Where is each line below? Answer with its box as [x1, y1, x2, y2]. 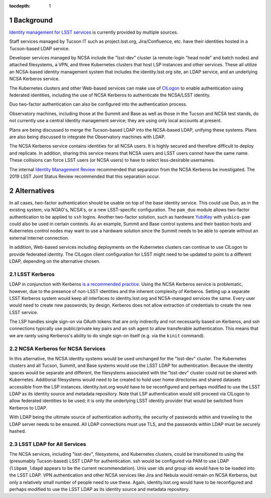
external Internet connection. [9, 235, 70, 241]
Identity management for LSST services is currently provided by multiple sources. [9, 29, 178, 35]
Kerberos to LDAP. [9, 405, 48, 411]
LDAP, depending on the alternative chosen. [9, 258, 100, 264]
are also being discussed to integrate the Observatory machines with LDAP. [9, 134, 166, 140]
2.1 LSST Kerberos [9, 270, 55, 277]
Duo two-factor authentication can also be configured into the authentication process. [9, 101, 188, 108]
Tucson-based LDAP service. [9, 45, 70, 51]
